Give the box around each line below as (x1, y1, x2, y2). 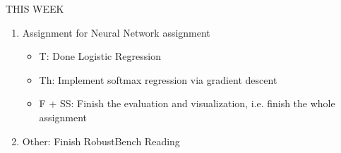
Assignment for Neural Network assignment (22, 25, 210, 39)
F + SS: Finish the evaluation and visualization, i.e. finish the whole (39, 96, 335, 111)
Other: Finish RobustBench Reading (22, 133, 180, 148)
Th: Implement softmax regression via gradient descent (39, 72, 277, 87)
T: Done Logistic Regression (39, 49, 161, 63)
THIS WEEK (6, 1, 64, 16)
